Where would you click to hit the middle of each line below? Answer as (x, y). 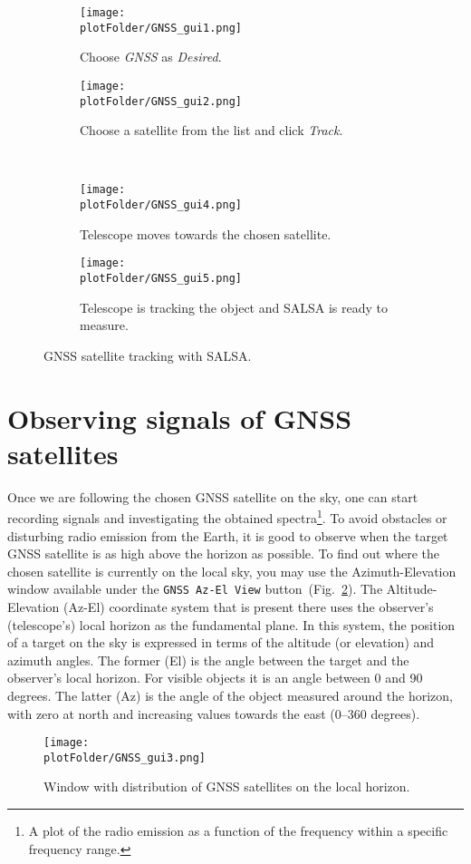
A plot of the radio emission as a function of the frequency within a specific (238, 831)
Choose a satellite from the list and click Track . (211, 130)
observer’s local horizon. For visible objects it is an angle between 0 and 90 (215, 678)
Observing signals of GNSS (180, 417)
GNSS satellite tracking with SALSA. (148, 355)
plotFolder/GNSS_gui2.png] (161, 101)
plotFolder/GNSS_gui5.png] (161, 278)
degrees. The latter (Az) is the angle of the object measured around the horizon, (230, 695)
